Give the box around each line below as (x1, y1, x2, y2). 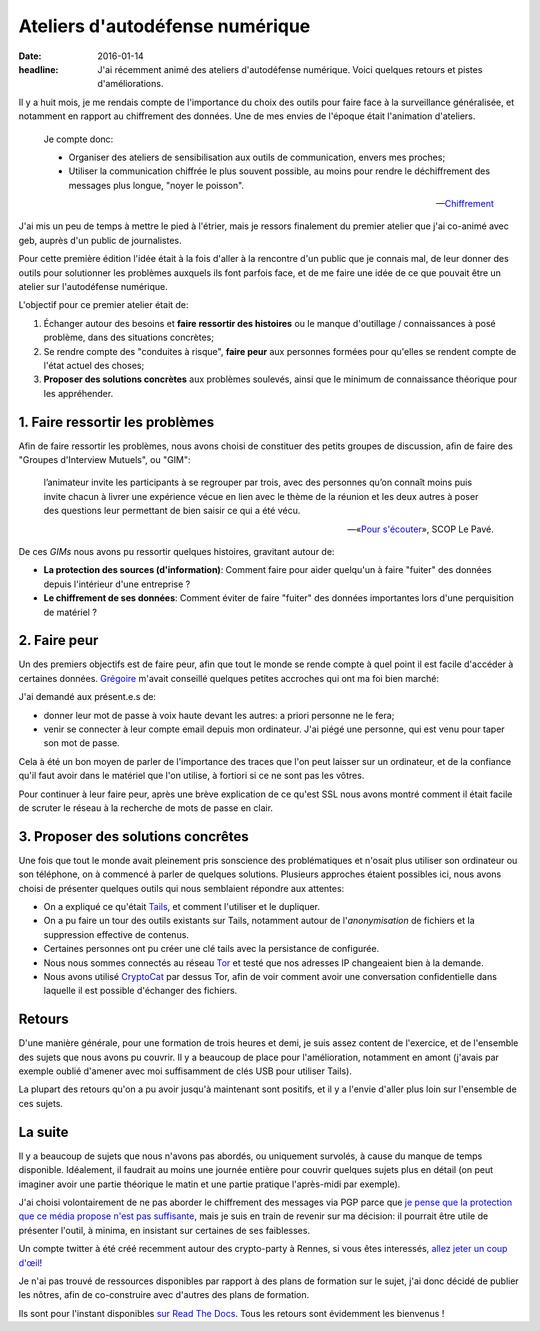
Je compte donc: (43, 133, 114, 145)
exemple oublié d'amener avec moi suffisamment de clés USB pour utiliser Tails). (18, 1065, 352, 1077)
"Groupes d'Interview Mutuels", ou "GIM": (18, 454, 191, 466)
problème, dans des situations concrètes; (43, 331, 215, 344)
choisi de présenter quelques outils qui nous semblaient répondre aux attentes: (18, 882, 345, 894)
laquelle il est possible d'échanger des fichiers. (43, 985, 238, 997)
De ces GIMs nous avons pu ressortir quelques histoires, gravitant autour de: (18, 546, 335, 557)
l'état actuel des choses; (43, 359, 145, 371)
